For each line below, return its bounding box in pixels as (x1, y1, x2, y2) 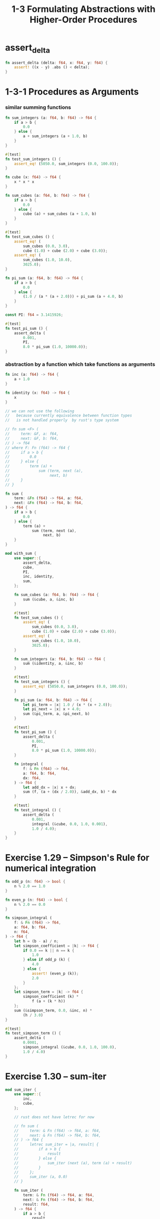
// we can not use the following (5, 409, 75, 414)
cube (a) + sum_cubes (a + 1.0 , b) (23, 211, 97, 217)
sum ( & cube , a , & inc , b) (23, 597, 75, 602)
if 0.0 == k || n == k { (23, 948, 75, 953)
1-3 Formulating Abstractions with (11, 3, 156, 15)
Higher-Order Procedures (29, 14, 138, 25)
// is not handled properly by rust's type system (5, 418, 119, 423)
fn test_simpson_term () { (5, 1031, 61, 1036)
